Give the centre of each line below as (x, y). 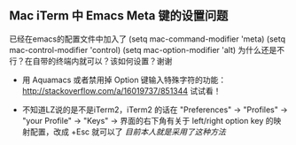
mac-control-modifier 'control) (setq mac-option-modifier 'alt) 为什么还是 (143, 50)
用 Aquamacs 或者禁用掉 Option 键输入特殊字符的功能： (124, 80)
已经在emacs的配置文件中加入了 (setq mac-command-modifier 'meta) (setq (148, 39)
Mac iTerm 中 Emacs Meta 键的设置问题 (119, 16)
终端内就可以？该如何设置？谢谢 (114, 61)
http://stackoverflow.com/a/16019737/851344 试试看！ (121, 90)
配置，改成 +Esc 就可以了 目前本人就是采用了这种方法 (128, 132)
